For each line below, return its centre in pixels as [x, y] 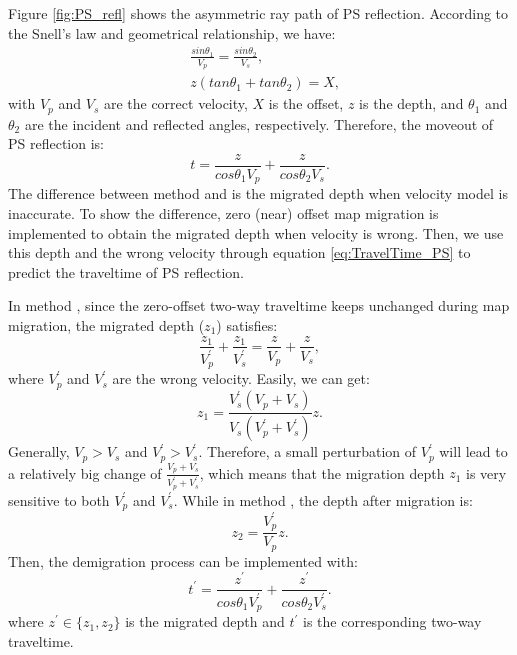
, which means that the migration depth [322, 472]
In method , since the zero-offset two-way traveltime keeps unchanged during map [259, 305]
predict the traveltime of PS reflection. [126, 271]
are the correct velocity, [175, 103]
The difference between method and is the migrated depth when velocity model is [258, 193]
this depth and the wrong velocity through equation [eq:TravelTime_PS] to [239, 252]
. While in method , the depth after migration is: [323, 499]
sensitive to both [59, 499]
